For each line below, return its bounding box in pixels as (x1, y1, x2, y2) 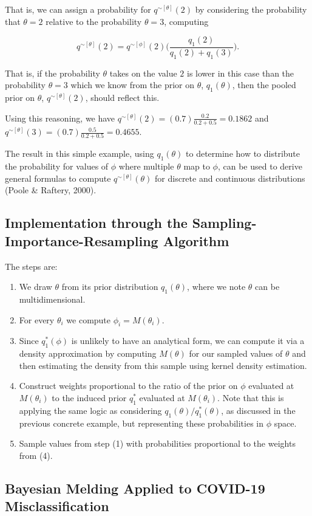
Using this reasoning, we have (5, 111, 115, 124)
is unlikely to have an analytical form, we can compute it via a (71, 334, 305, 347)
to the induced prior (52, 391, 127, 404)
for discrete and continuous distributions (155, 171, 305, 184)
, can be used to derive (217, 160, 302, 173)
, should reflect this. (85, 91, 160, 104)
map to (183, 160, 210, 173)
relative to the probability (46, 15, 142, 27)
